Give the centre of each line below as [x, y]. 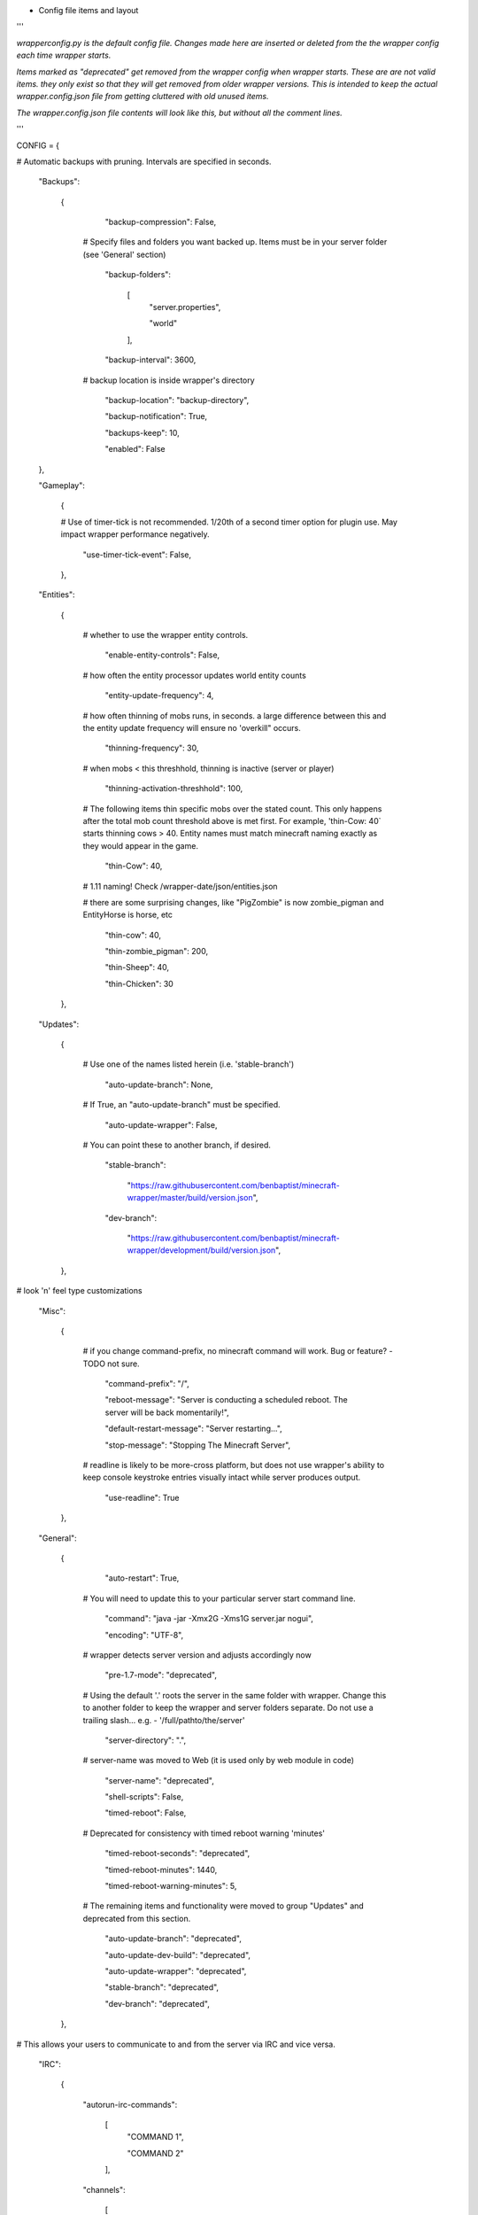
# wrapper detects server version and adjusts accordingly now [197, 1655]
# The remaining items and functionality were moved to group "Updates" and [224, 1906]
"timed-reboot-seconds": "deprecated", [177, 1854]
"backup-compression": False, [161, 222]
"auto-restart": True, [142, 1578]
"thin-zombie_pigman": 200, [156, 952]
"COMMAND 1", [156, 2137]
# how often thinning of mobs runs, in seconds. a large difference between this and [235, 715]
